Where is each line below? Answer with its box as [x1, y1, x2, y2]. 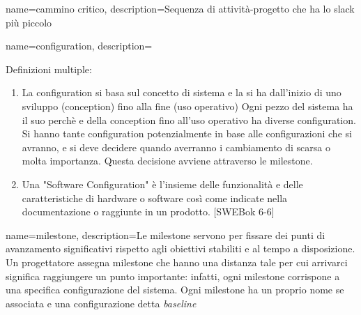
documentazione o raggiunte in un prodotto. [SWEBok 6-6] [22, 204, 275, 219]
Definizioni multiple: [6, 61, 92, 76]
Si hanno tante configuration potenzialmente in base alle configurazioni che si [22, 126, 352, 141]
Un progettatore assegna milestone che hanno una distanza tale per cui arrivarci [6, 254, 348, 269]
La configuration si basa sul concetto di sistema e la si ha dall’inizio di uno [22, 85, 341, 100]
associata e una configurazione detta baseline [6, 295, 197, 310]
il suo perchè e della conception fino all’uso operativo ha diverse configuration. [22, 112, 356, 127]
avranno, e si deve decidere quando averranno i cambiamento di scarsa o [22, 139, 330, 154]
